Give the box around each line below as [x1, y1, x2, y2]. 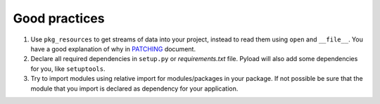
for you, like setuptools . [30, 64, 106, 73]
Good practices [13, 11, 105, 26]
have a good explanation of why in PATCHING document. [30, 44, 196, 53]
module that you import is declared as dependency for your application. [30, 84, 239, 93]
